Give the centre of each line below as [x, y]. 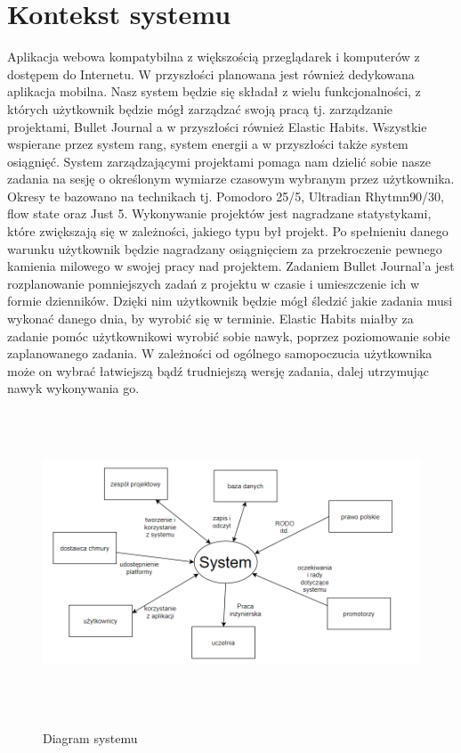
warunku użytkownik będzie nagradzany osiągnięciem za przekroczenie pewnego [225, 248]
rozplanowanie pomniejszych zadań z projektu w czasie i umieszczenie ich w [214, 283]
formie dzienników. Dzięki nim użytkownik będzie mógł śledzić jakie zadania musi [230, 301]
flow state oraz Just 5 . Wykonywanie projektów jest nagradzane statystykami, [219, 213]
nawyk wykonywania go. [73, 388]
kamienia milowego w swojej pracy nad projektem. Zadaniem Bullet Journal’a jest [231, 266]
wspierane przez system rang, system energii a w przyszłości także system [208, 144]
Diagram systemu [90, 737]
